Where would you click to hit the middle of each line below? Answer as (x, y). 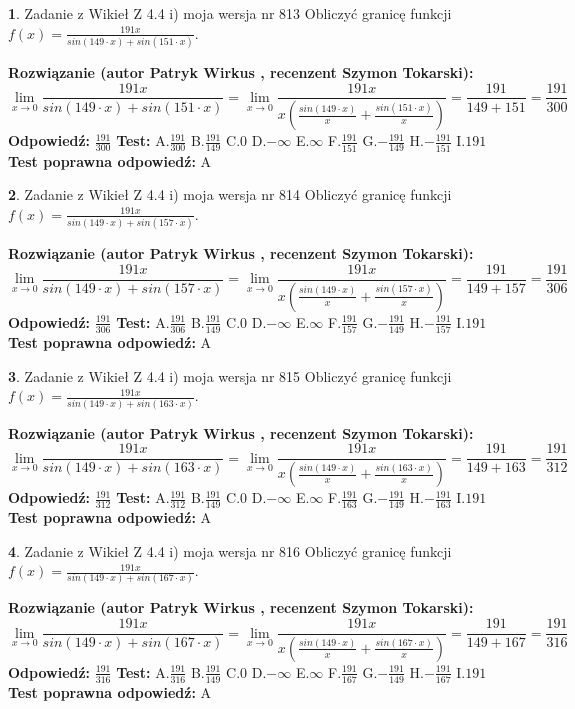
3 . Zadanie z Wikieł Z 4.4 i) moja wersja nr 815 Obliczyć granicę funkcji (230, 375)
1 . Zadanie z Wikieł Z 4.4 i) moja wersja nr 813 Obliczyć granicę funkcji (230, 13)
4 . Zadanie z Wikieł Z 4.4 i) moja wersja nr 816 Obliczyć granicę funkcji (230, 550)
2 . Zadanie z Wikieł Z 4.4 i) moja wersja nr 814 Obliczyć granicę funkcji (230, 194)
